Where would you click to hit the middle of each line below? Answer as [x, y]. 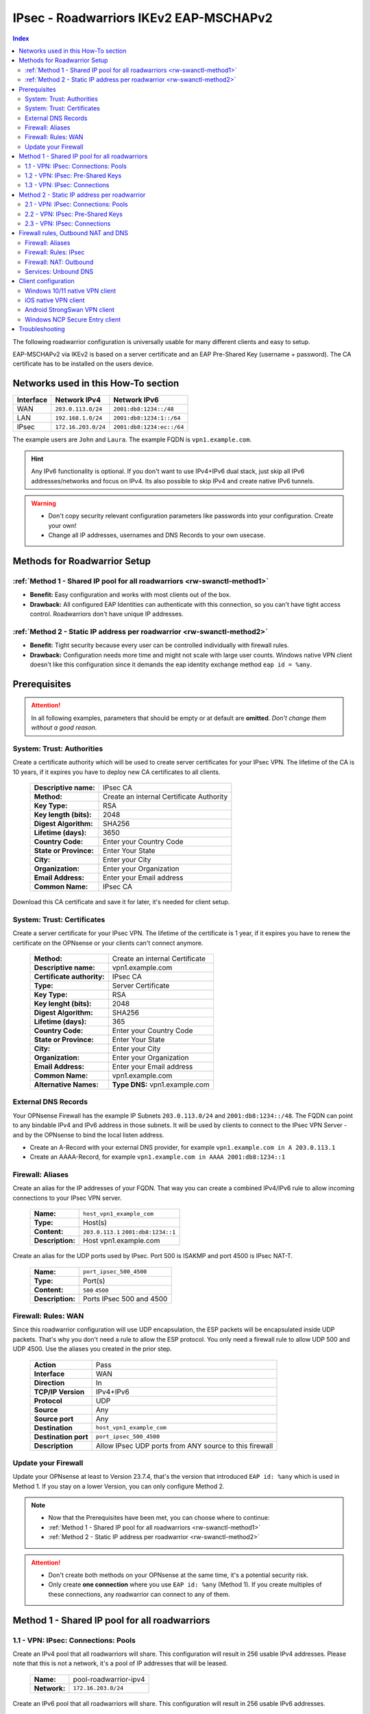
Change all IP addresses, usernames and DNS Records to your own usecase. [157, 535]
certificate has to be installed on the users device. [83, 364]
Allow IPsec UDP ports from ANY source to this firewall [185, 1445]
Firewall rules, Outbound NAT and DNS [73, 233]
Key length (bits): [63, 814]
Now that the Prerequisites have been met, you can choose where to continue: [159, 1518]
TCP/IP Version [59, 1392]
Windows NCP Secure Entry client [73, 319]
